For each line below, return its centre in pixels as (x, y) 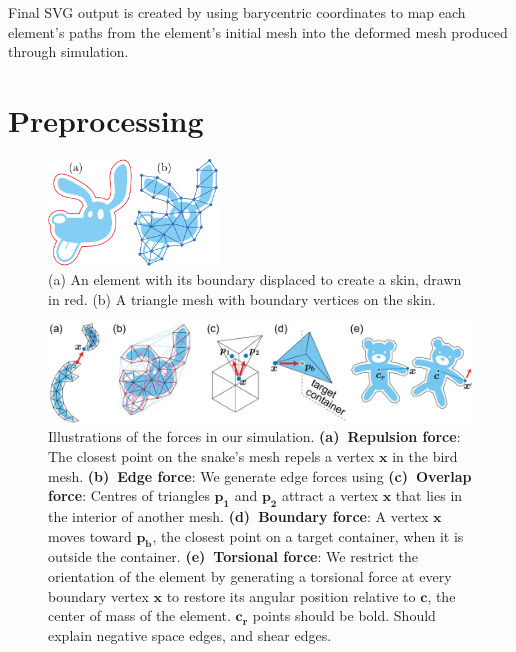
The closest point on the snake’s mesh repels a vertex (211, 456)
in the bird (425, 456)
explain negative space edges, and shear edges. (190, 634)
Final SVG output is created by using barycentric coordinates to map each (237, 12)
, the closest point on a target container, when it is (308, 535)
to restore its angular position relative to (291, 595)
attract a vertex (330, 495)
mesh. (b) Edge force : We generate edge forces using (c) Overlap (260, 475)
